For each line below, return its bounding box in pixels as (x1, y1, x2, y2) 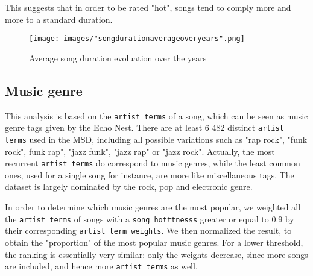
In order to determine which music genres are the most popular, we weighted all (5, 201, 301, 213)
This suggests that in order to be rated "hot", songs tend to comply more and (5, 1, 291, 13)
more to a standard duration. (5, 13, 113, 25)
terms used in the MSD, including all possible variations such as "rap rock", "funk (5, 133, 308, 145)
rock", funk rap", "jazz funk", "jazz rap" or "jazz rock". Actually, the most (5, 145, 275, 157)
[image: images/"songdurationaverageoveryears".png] (29, 34, 245, 43)
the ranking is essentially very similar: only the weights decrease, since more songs (5, 248, 308, 260)
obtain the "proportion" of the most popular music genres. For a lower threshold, (5, 236, 303, 248)
